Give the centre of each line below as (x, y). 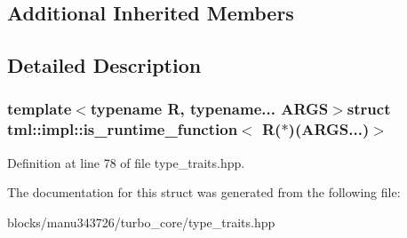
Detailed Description (104, 65)
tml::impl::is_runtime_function (123, 129)
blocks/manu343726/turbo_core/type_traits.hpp (141, 222)
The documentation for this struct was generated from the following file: (204, 192)
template (40, 109)
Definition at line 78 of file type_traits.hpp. (126, 162)
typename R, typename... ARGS (209, 109)
